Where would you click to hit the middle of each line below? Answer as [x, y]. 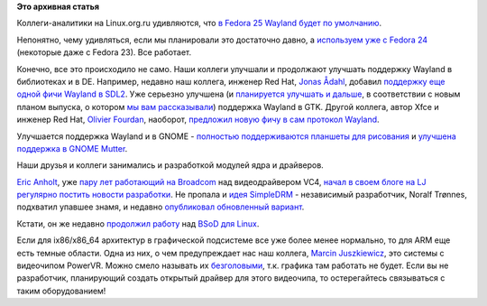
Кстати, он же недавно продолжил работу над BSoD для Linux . [138, 223]
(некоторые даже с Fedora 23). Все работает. [104, 52]
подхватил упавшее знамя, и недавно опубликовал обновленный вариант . [161, 207]
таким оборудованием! [61, 291]
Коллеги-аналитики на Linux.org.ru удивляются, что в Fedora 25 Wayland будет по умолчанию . [199, 23]
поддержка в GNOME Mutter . [72, 148]
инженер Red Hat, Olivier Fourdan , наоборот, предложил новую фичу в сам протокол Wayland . [198, 120]
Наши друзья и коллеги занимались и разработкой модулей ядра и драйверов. [170, 165]
